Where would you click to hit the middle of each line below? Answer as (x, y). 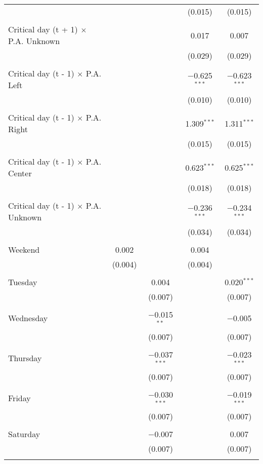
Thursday (25, 358)
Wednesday (28, 318)
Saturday (24, 434)
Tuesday (23, 282)
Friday (19, 398)
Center (20, 173)
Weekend (24, 249)
